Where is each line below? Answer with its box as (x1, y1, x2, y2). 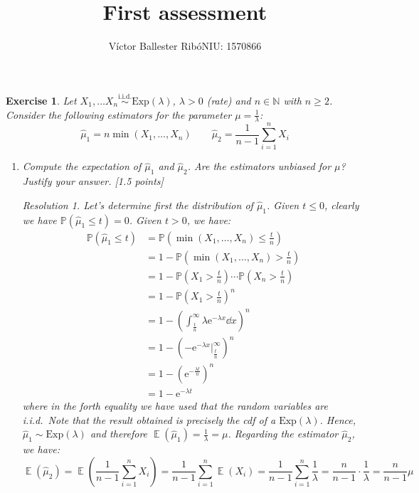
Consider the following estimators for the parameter (6, 107, 232, 122)
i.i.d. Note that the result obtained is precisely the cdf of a (22, 412, 276, 427)
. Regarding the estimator (228, 426, 339, 441)
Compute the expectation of (22, 159, 142, 174)
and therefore (90, 426, 148, 441)
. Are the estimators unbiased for (187, 159, 332, 174)
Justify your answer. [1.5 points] (22, 174, 164, 189)
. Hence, (319, 412, 356, 427)
